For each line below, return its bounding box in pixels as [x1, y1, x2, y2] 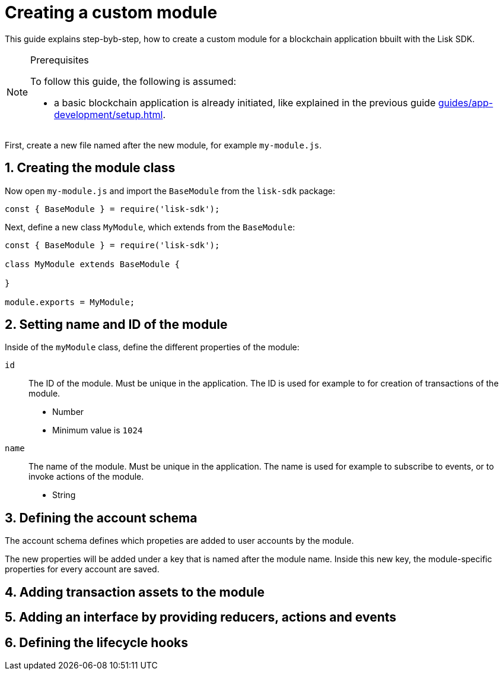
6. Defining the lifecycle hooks [5, 635, 188, 650]
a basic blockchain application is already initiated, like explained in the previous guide [54, 96, 436, 109]
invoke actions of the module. [28, 471, 144, 482]
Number [52, 407, 84, 417]
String [52, 490, 76, 500]
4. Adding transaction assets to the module [5, 584, 265, 600]
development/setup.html [54, 108, 163, 121]
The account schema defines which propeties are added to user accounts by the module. [5, 535, 354, 546]
